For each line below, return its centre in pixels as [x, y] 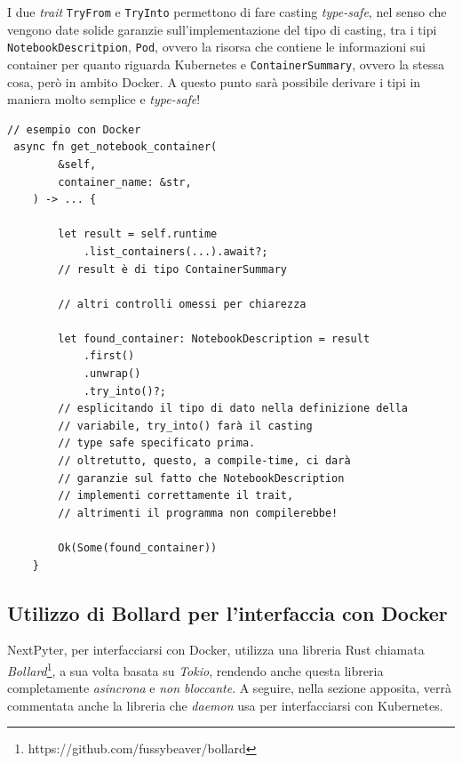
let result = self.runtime [138, 234]
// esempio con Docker [74, 129]
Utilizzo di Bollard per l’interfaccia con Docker [227, 612]
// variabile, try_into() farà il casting [185, 426]
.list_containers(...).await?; [175, 251]
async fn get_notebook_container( [115, 147]
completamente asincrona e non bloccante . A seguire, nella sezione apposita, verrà [230, 688]
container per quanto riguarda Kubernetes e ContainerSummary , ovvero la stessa [226, 64]
